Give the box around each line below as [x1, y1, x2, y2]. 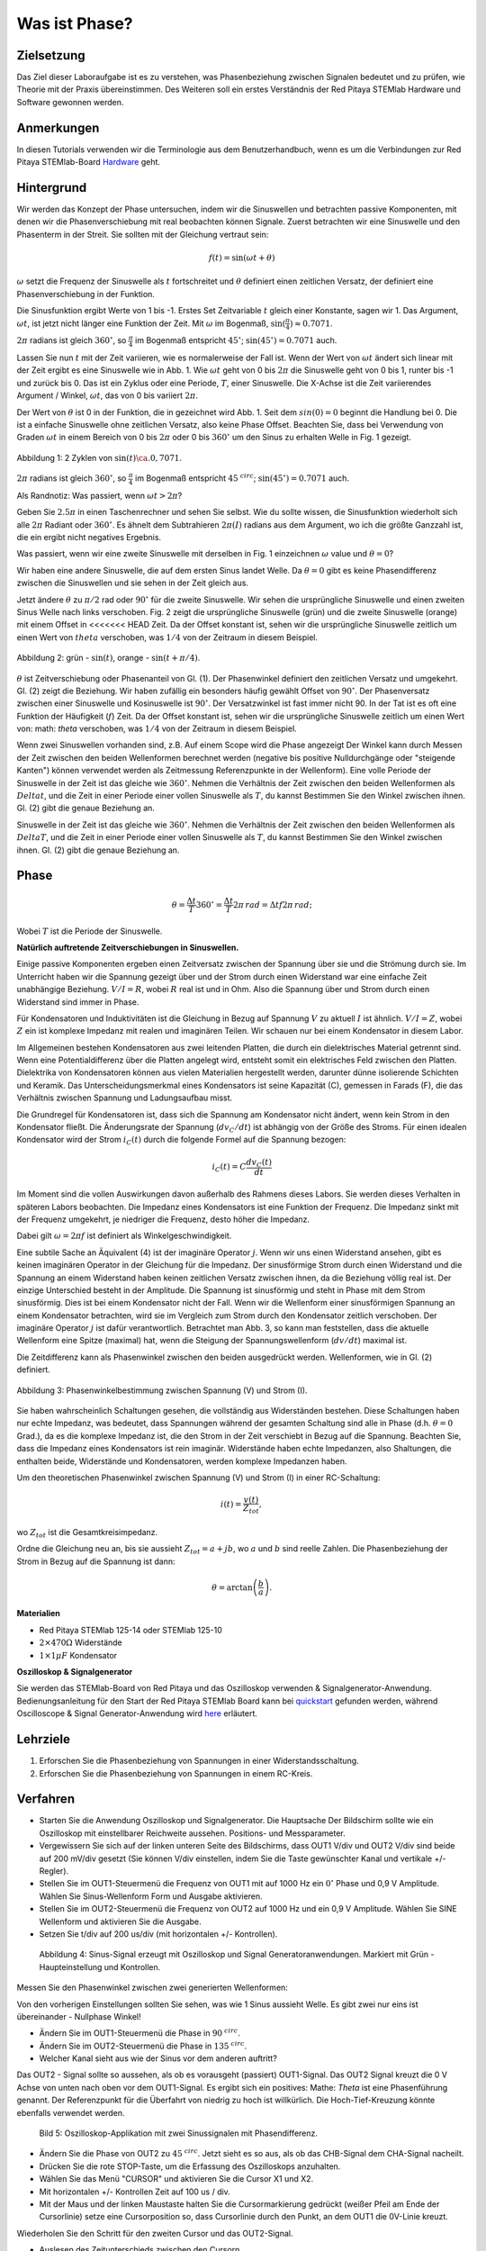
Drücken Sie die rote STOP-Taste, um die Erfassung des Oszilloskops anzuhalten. [39, 2161, 341, 2172]
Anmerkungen [16, 120, 100, 135]
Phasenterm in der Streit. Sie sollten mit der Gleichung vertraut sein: [16, 229, 269, 240]
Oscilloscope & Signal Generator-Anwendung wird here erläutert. [16, 1708, 258, 1719]
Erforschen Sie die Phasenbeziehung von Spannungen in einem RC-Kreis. [39, 1767, 313, 1778]
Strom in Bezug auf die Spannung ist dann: [16, 1556, 175, 1567]
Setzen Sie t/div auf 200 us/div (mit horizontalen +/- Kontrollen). [39, 1928, 278, 1939]
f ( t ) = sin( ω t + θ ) [208, 253, 275, 263]
